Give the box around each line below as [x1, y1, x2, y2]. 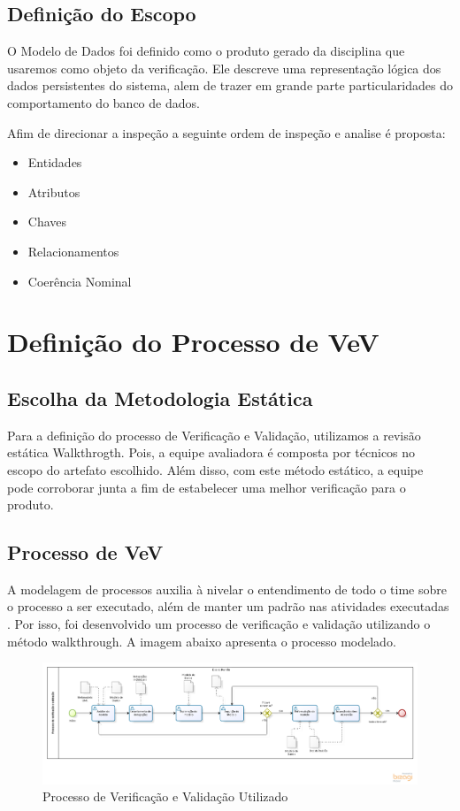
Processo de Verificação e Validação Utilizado [42, 787, 288, 806]
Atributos [27, 182, 80, 201]
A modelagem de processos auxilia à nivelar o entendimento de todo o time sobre [7, 579, 447, 598]
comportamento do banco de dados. [7, 93, 200, 111]
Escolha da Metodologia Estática [7, 384, 313, 411]
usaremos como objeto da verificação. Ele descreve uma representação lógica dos [7, 58, 441, 77]
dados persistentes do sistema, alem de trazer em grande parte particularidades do [7, 76, 453, 95]
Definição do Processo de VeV [7, 324, 379, 360]
